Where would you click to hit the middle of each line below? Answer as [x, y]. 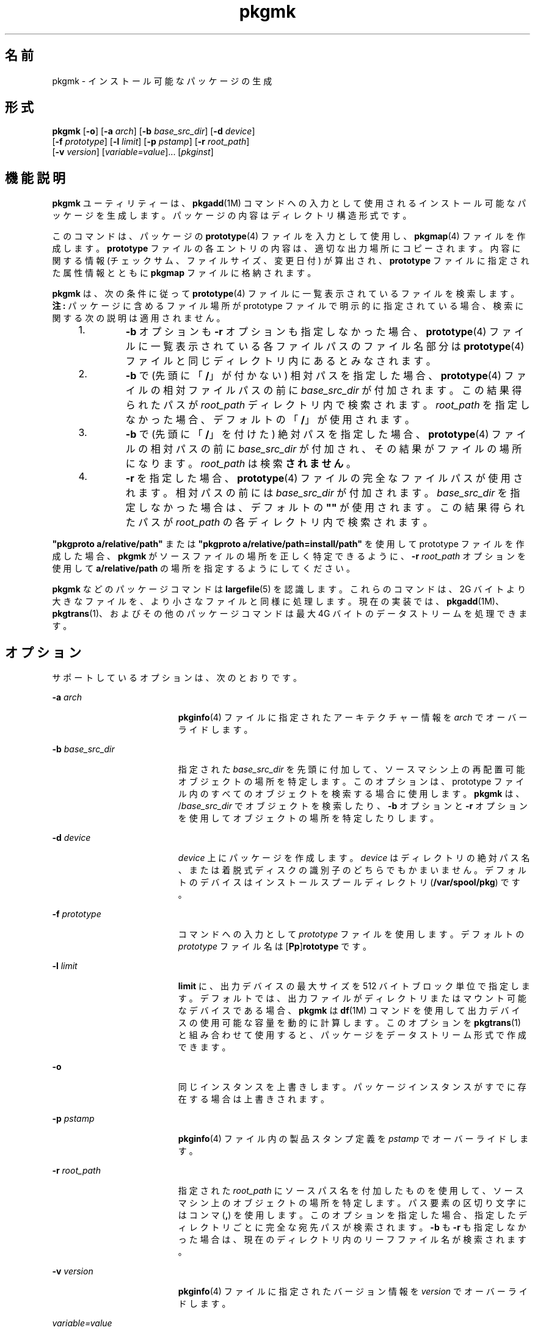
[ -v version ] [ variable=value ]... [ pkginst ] [133, 152]
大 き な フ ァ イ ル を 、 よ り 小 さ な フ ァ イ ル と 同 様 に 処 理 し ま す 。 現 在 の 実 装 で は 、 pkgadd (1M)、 [278, 601]
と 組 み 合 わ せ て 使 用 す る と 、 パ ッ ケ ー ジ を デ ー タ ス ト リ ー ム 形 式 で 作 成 [352, 1035]
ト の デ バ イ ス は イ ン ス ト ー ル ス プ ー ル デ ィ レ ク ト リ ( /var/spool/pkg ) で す [349, 882]
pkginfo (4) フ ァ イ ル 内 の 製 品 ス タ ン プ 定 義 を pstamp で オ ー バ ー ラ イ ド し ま [353, 1139]
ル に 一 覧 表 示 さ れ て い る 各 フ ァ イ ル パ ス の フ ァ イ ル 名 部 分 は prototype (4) [325, 347]
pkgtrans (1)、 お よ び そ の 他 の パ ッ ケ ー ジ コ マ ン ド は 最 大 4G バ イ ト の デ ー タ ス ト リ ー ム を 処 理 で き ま [290, 614]
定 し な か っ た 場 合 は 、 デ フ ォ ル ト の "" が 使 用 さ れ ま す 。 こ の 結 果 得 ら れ [325, 508]
